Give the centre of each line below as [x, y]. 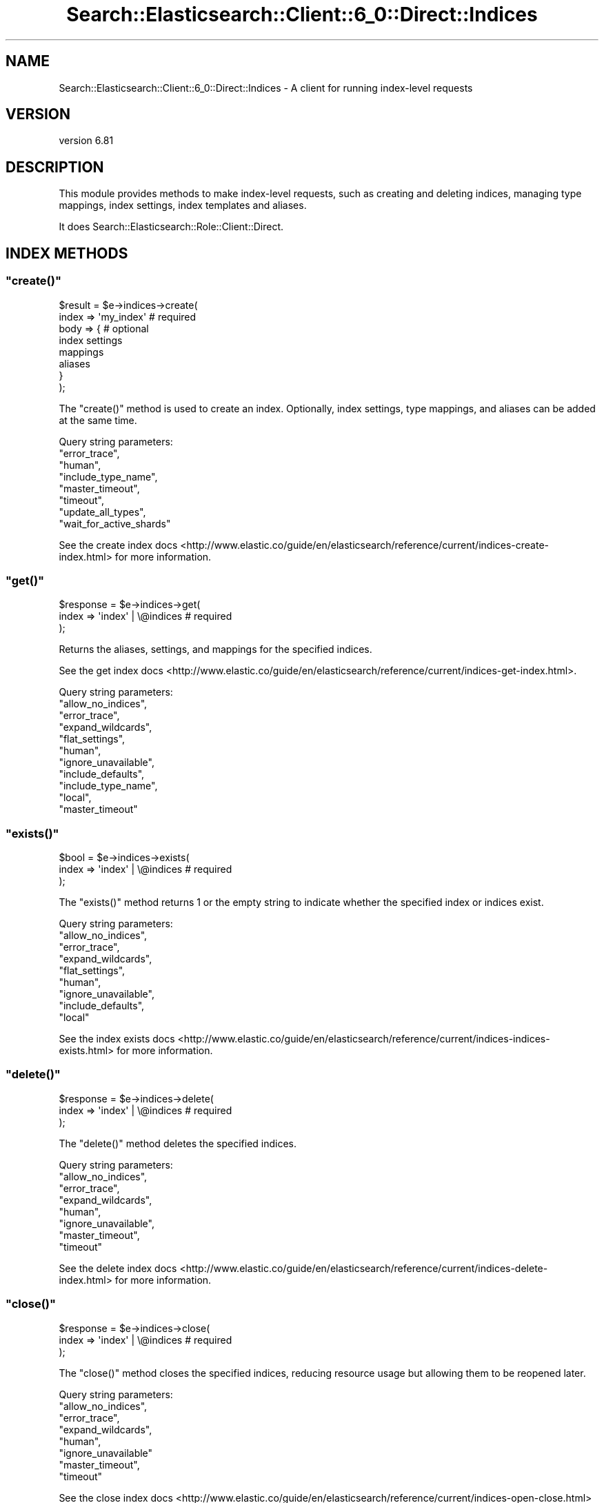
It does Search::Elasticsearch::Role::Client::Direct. [171, 227]
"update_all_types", [102, 512]
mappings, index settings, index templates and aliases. [183, 205]
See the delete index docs [118, 1268]
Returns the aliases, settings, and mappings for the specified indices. [215, 649]
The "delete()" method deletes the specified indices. [178, 1143]
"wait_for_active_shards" [115, 523]
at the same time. [98, 420]
